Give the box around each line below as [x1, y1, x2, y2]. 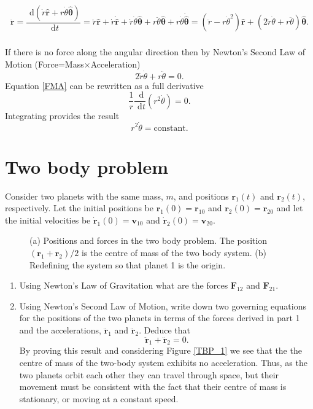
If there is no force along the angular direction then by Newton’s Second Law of [5, 45, 305, 58]
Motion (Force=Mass [5, 57, 84, 70]
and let [276, 201, 303, 214]
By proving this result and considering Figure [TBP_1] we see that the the [19, 344, 302, 357]
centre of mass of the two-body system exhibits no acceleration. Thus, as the [19, 356, 307, 369]
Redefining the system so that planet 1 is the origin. [29, 258, 226, 271]
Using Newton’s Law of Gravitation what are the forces [19, 279, 228, 292]
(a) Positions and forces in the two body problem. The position [29, 234, 268, 247]
